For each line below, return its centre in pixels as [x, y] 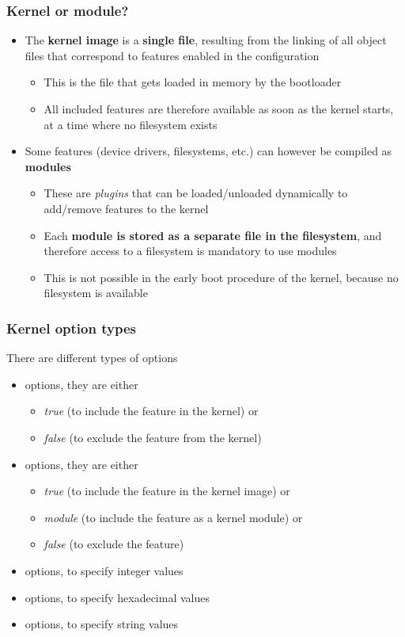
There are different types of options [92, 358]
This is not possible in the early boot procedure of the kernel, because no [221, 277]
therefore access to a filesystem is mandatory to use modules [190, 251]
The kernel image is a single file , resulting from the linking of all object [206, 40]
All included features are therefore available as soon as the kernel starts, [219, 109]
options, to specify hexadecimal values [117, 597]
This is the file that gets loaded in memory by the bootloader [193, 82]
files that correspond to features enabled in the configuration [172, 55]
